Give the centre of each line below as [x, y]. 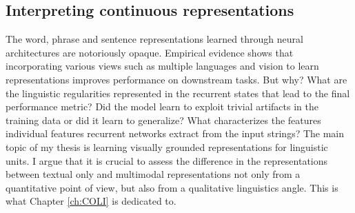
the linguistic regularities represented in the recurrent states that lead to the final [178, 93]
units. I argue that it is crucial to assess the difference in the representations [167, 160]
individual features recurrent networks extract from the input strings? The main [175, 133]
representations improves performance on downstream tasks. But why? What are [176, 79]
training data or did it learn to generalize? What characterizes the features [163, 120]
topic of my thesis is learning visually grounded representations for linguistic [167, 146]
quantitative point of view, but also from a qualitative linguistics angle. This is [172, 187]
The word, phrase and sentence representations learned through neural [154, 39]
